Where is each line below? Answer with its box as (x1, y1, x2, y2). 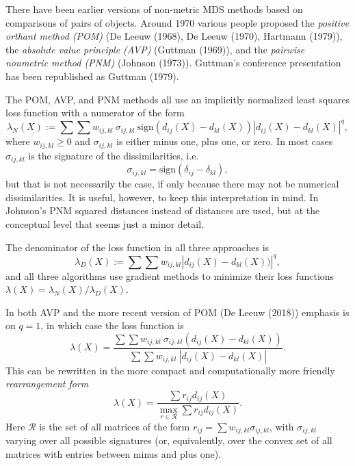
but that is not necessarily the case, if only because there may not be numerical (5, 177, 339, 191)
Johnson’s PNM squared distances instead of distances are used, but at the (5, 203, 320, 218)
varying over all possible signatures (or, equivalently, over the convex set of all (5, 433, 332, 448)
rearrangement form (5, 376, 89, 391)
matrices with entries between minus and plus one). (5, 446, 221, 461)
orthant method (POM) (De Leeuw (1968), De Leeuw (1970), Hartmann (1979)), (5, 29, 343, 43)
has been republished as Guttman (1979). (5, 68, 179, 83)
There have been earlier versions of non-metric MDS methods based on (5, 2, 303, 16)
